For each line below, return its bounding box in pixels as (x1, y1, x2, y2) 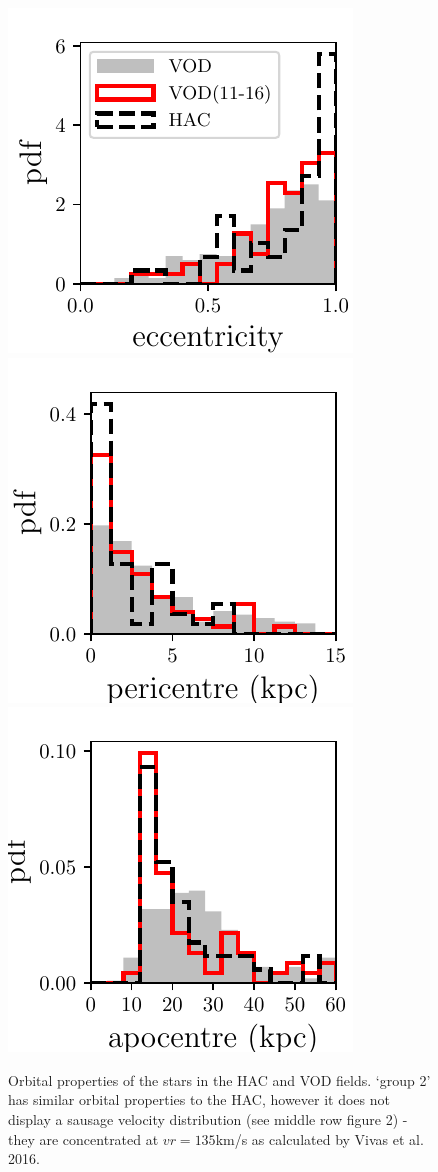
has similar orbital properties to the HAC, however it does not (8, 1089, 390, 1110)
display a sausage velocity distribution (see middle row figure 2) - (8, 1108, 408, 1129)
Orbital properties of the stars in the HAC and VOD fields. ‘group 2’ (8, 1069, 431, 1090)
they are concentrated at (8, 1128, 159, 1149)
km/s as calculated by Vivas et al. (215, 1128, 424, 1149)
